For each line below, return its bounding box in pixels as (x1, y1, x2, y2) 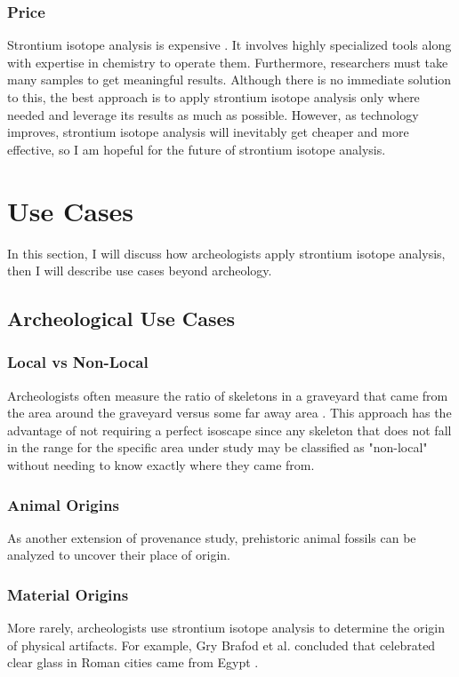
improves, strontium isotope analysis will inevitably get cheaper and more (7, 123, 409, 141)
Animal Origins (7, 493, 119, 515)
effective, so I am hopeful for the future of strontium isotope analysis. (7, 139, 386, 158)
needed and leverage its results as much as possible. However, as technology (7, 105, 419, 123)
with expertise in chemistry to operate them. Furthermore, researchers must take (7, 52, 448, 71)
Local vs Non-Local (7, 351, 149, 373)
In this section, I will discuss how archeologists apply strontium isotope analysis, (7, 243, 446, 262)
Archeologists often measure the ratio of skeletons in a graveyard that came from (7, 386, 448, 404)
